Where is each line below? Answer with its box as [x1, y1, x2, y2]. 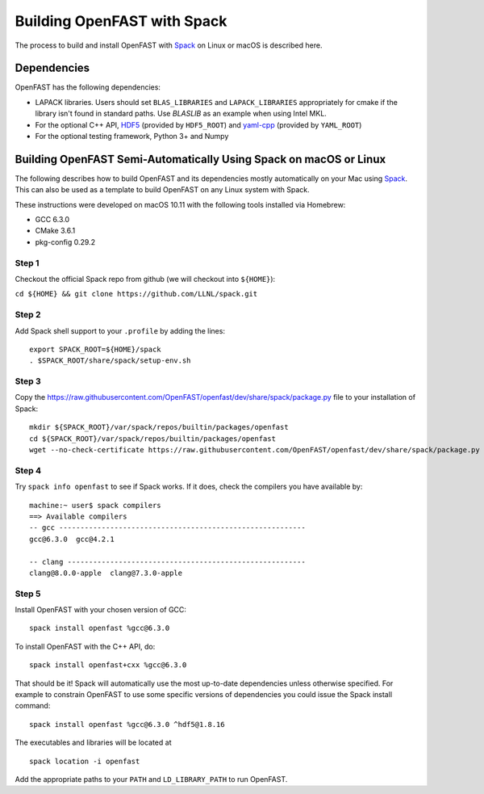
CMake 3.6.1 [35, 226, 76, 236]
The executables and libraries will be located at [15, 737, 172, 747]
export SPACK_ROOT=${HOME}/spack [29, 344, 161, 354]
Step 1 [15, 257, 40, 268]
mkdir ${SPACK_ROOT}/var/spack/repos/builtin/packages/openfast [29, 422, 290, 432]
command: [15, 701, 51, 711]
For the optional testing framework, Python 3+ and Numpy [35, 132, 229, 141]
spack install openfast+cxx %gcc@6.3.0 [29, 661, 187, 670]
